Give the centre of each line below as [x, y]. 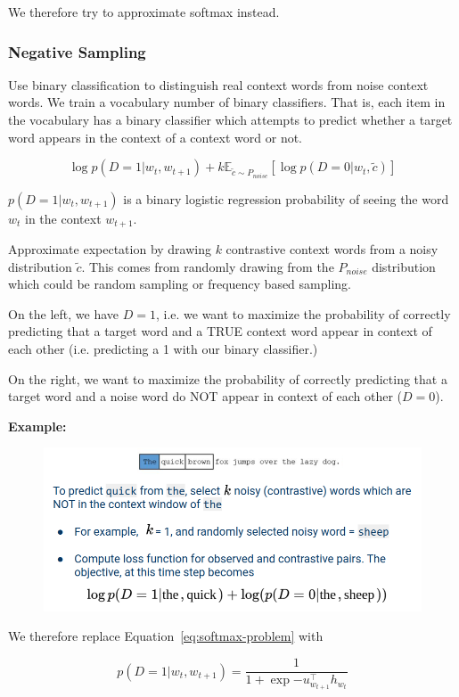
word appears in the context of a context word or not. [156, 137]
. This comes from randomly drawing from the [208, 266]
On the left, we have [64, 313]
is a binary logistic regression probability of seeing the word [286, 198]
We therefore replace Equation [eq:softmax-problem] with [166, 636]
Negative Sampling [77, 51]
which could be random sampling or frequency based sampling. [180, 284]
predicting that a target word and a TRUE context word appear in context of [220, 331]
